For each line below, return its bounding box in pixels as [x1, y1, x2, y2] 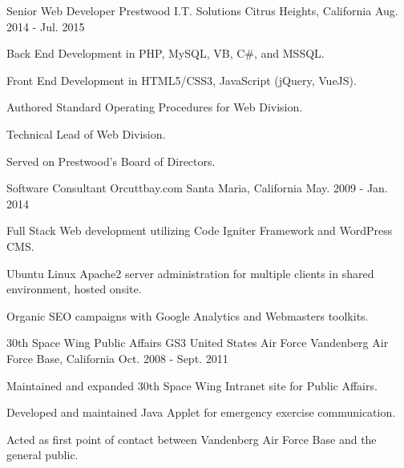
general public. [6, 446, 79, 463]
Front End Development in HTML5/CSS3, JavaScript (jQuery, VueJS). [6, 71, 357, 88]
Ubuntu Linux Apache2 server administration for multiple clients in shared [6, 264, 374, 281]
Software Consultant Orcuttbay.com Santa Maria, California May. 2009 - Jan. [6, 180, 388, 196]
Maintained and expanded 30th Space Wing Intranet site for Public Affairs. [6, 377, 378, 393]
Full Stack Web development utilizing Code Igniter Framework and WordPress [6, 222, 393, 239]
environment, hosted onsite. [6, 280, 142, 297]
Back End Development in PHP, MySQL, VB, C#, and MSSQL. [6, 45, 325, 62]
